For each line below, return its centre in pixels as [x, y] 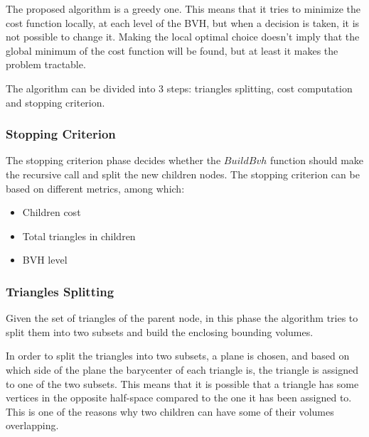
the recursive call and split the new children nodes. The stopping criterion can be [183, 174]
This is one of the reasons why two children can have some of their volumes [170, 411]
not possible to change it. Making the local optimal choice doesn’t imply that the [183, 37]
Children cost [52, 212]
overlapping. [32, 425]
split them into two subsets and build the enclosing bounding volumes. [160, 331]
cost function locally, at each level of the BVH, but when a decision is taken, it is [183, 22]
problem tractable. [46, 64]
